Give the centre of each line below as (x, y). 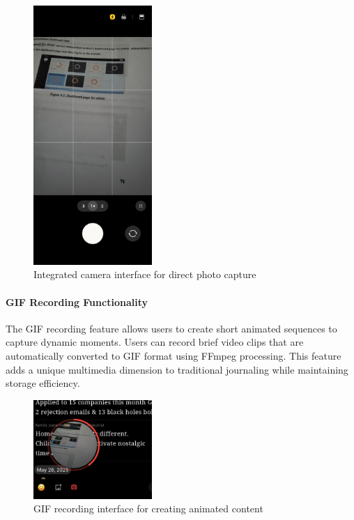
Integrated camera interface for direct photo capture (145, 274)
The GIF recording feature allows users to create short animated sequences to (171, 328)
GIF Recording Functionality (77, 301)
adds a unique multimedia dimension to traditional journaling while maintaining (177, 369)
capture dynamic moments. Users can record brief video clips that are (155, 342)
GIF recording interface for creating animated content (148, 508)
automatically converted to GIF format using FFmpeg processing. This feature (174, 356)
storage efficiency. (43, 383)
